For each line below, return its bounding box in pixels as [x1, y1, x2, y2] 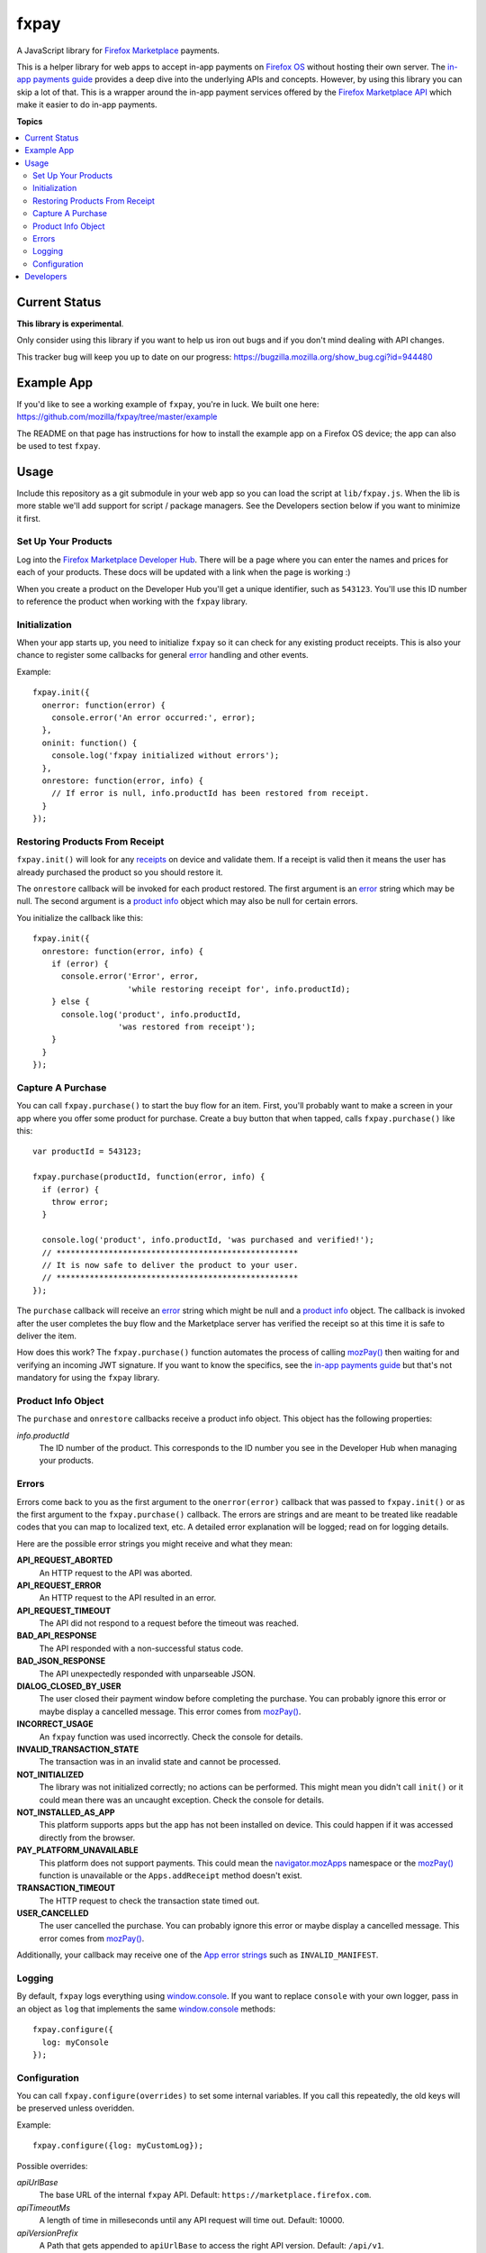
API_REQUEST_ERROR [16, 1580, 102, 1591]
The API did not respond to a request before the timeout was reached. [39, 1618, 299, 1628]
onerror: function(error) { [41, 699, 166, 710]
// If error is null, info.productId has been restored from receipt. [50, 789, 370, 798]
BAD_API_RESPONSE [16, 1630, 97, 1641]
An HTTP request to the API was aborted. [39, 1567, 193, 1578]
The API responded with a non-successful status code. [39, 1643, 244, 1654]
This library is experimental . [16, 318, 124, 329]
